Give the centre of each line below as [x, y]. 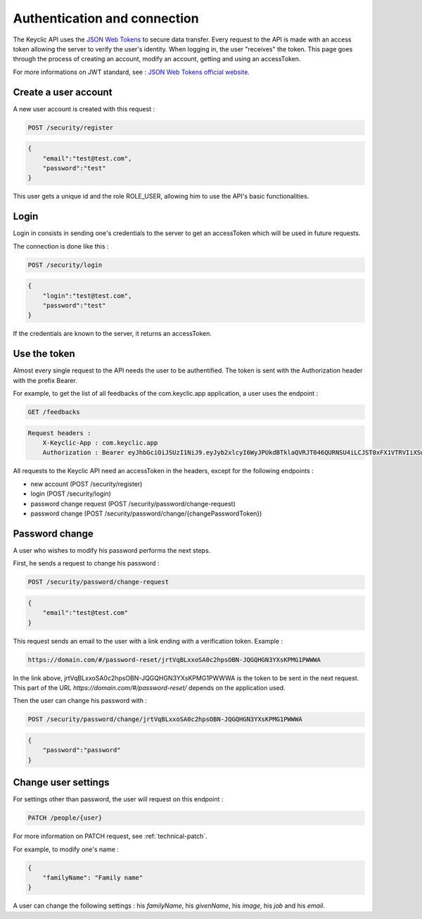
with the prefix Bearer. [45, 380]
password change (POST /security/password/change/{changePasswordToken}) [146, 513]
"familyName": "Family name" [93, 877]
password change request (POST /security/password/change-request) [133, 504]
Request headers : [59, 433]
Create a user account [63, 92]
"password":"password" [82, 750]
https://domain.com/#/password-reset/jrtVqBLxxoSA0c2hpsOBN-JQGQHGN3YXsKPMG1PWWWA [174, 659]
